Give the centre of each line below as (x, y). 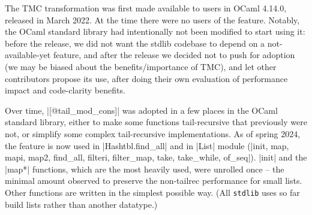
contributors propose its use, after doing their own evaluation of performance (146, 78)
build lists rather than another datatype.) (81, 204)
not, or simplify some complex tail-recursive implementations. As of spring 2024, (153, 133)
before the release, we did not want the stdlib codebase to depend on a (135, 43)
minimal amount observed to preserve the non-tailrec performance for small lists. (154, 181)
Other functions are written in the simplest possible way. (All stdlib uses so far (152, 192)
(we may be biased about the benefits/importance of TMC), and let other (141, 66)
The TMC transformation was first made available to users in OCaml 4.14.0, (146, 8)
